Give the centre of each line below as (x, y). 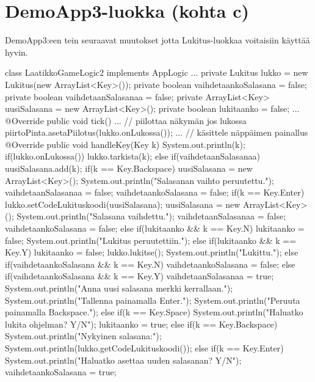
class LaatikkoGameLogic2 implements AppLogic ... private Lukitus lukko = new (157, 72)
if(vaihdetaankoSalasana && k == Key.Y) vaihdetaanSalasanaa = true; (139, 276)
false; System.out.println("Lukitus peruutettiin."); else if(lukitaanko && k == (151, 240)
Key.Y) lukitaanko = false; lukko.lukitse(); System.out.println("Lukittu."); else (152, 252)
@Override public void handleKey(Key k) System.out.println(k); (125, 144)
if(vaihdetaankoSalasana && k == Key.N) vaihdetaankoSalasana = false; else (150, 264)
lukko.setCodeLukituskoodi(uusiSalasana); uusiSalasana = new (123, 204)
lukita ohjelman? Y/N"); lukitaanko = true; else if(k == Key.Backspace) (141, 324)
